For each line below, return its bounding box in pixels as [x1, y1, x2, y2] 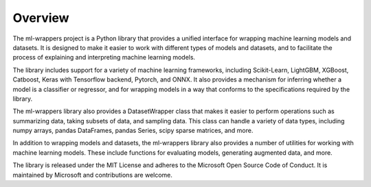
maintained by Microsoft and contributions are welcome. [12, 171, 173, 179]
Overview [12, 10, 69, 25]
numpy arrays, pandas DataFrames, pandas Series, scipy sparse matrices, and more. [12, 127, 254, 135]
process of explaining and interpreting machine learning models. [12, 53, 196, 62]
